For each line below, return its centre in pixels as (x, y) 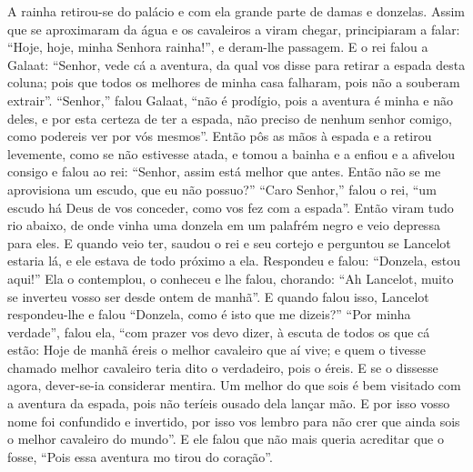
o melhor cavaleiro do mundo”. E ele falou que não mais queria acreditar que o (226, 439)
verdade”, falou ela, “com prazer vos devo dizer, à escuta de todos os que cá (219, 331)
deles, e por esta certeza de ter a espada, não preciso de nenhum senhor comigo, (230, 118)
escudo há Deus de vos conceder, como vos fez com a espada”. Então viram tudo (231, 207)
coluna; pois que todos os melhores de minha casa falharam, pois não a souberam (234, 82)
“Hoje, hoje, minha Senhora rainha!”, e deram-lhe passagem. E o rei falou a (218, 47)
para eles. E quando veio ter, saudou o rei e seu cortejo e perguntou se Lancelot (229, 242)
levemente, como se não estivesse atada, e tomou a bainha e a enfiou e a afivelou (231, 153)
